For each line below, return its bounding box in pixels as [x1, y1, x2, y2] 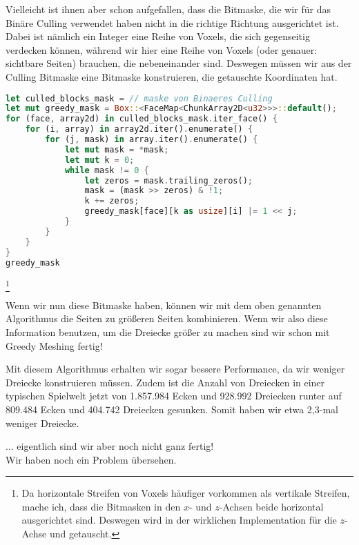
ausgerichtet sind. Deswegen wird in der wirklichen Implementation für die [21, 513, 337, 527]
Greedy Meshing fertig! [6, 338, 103, 353]
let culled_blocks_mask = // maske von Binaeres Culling [6, 93, 273, 103]
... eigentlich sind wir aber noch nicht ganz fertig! [6, 439, 214, 453]
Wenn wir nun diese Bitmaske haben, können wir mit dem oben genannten [6, 297, 322, 312]
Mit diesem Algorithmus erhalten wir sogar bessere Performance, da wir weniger [6, 361, 345, 376]
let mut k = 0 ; [64, 155, 135, 165]
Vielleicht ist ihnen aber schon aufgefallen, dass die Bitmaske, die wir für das [6, 2, 331, 16]
